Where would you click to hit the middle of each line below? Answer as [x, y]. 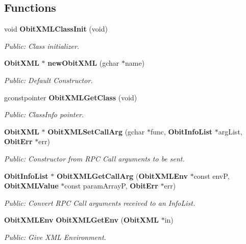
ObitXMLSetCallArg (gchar [96, 131]
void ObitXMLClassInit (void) [56, 29]
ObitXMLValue [31, 186]
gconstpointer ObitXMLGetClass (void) [71, 97]
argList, [230, 131]
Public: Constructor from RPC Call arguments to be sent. [94, 158]
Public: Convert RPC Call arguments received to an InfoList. [100, 202]
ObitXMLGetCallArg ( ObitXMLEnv [122, 175]
